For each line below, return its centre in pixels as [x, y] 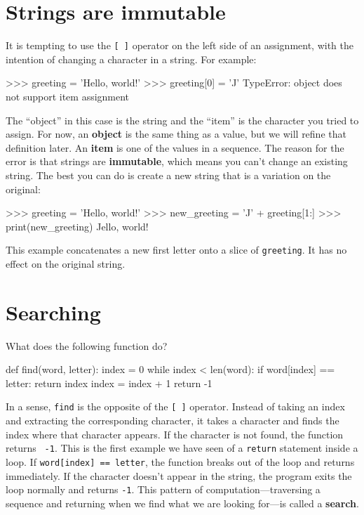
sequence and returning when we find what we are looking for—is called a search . [182, 503]
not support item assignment [68, 96]
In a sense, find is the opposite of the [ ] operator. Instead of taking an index [175, 406]
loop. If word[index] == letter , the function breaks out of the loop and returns [180, 461]
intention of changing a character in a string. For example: [131, 59]
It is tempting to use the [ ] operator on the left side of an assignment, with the [180, 45]
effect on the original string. [66, 263]
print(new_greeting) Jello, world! [77, 226]
